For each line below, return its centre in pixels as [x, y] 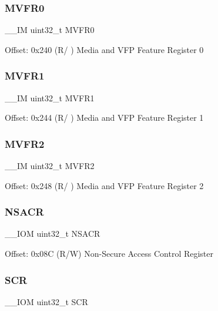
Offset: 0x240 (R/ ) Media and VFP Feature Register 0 [104, 49]
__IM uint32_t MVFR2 [50, 166]
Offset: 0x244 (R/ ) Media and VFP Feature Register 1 [104, 118]
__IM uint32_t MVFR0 [50, 30]
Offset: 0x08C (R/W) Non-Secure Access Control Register [109, 254]
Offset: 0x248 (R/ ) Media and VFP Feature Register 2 [104, 185]
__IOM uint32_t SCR [46, 301]
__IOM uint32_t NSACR [53, 234]
